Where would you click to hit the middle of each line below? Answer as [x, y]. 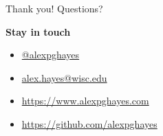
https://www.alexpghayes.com [85, 101]
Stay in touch [38, 31]
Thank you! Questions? [54, 8]
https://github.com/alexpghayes [89, 123]
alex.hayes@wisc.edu [64, 77]
